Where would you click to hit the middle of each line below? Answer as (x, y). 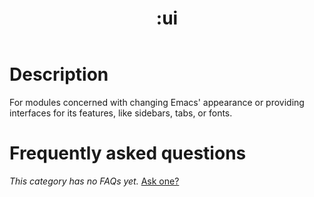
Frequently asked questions (128, 153)
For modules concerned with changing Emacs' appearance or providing (157, 102)
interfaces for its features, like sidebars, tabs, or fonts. (121, 113)
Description (59, 74)
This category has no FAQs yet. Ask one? (94, 181)
